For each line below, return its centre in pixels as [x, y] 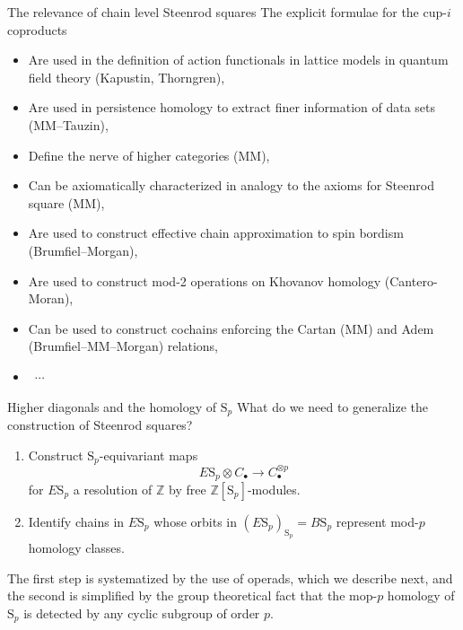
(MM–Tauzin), [68, 124]
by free [188, 489]
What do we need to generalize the [332, 406]
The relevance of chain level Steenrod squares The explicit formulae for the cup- [227, 12]
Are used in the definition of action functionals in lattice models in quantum [238, 60]
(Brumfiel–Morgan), [83, 250]
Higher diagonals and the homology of [112, 406]
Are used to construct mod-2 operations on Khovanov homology [205, 280]
